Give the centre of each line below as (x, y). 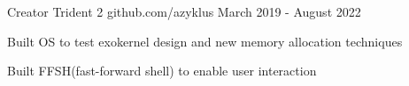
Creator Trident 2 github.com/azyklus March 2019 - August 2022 (184, 11)
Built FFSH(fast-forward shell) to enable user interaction (162, 71)
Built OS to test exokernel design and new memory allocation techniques (205, 41)
